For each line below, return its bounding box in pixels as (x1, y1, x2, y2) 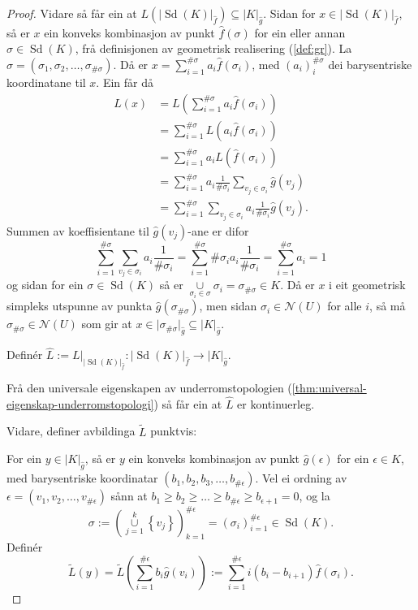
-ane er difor (187, 222, 249, 239)
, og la (299, 487, 330, 504)
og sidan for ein (6, 276, 84, 293)
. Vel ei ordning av (255, 469, 347, 487)
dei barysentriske (328, 55, 412, 72)
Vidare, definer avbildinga (6, 422, 136, 439)
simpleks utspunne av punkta (6, 297, 153, 314)
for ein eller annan (254, 24, 346, 41)
